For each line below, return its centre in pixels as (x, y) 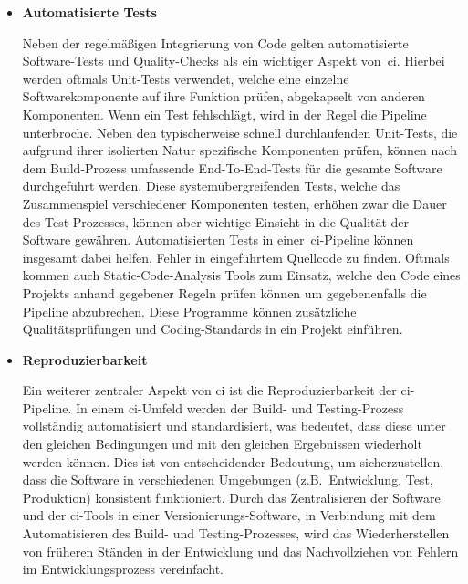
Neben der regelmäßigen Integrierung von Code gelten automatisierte (215, 42)
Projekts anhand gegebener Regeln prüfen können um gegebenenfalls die (224, 292)
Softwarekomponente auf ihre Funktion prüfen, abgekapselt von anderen (224, 96)
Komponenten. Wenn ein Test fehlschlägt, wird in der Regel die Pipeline (224, 114)
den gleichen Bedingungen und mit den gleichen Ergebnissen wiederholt (222, 444)
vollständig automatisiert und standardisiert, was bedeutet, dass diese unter (234, 426)
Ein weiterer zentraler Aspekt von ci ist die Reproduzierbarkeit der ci (216, 390)
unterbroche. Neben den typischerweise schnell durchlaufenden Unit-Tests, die (240, 132)
